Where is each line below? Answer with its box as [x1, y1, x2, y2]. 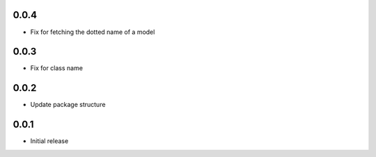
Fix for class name [30, 64, 84, 72]
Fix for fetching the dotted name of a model [30, 28, 155, 36]
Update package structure [30, 101, 106, 109]
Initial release [30, 137, 69, 145]
